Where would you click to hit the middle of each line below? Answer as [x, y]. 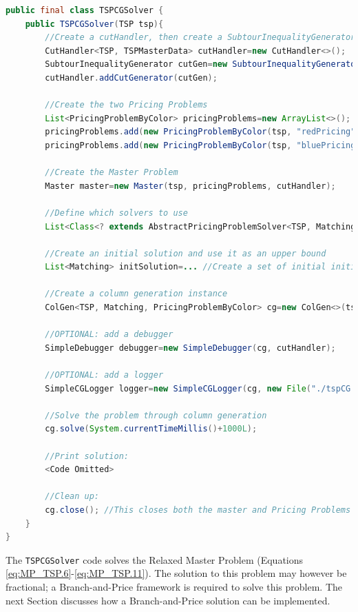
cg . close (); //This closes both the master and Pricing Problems [198, 510]
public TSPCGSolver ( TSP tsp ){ [94, 24]
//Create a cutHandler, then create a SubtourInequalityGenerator [200, 38]
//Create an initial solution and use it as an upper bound [186, 253]
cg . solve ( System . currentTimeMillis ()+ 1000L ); [151, 429]
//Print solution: [87, 456]
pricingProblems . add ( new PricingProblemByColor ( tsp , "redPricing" [200, 132]
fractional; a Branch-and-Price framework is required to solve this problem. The [174, 586]
